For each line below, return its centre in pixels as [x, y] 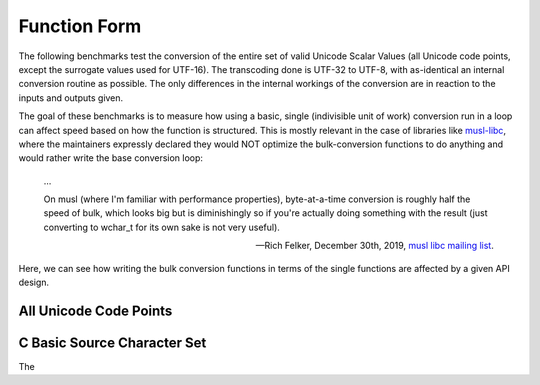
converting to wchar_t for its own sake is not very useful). [161, 227]
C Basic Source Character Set [112, 342]
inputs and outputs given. [71, 97]
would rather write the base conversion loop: [111, 158]
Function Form [80, 26]
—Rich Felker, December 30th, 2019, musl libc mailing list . [374, 246]
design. [34, 282]
